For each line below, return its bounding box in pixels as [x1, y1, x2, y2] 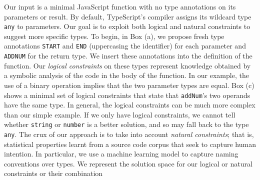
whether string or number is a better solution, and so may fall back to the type [4, 119, 249, 129]
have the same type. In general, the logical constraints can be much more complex [4, 99, 255, 110]
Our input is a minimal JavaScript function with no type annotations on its [4, 1, 236, 11]
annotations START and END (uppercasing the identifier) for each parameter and [4, 40, 246, 51]
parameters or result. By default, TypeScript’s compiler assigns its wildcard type [4, 11, 251, 21]
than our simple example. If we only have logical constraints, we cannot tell [4, 109, 235, 119]
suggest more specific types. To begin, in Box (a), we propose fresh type [4, 30, 224, 41]
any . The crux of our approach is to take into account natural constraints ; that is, [4, 129, 254, 139]
